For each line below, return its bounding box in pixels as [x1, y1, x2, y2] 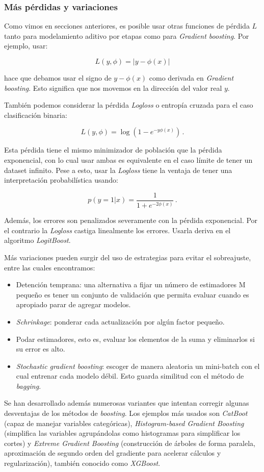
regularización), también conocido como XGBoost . [4, 458, 161, 468]
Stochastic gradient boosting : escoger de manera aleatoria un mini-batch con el [16, 360, 260, 371]
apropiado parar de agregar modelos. [16, 299, 131, 310]
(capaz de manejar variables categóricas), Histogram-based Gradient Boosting [4, 417, 244, 428]
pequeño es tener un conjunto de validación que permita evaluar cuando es [16, 289, 249, 300]
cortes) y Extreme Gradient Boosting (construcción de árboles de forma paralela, [4, 437, 255, 448]
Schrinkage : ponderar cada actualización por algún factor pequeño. [16, 316, 225, 327]
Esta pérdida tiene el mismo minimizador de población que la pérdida [4, 144, 222, 155]
